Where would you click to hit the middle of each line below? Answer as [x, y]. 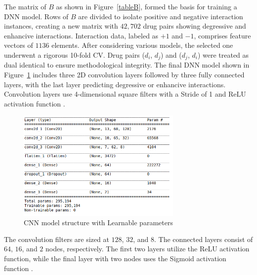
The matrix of [25, 6]
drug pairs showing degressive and [194, 26]
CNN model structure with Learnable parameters [98, 223]
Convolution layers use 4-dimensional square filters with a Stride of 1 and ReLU [125, 94]
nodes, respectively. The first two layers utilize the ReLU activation [148, 249]
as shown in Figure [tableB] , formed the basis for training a [147, 6]
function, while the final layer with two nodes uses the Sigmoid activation [115, 258]
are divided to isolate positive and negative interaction [161, 16]
